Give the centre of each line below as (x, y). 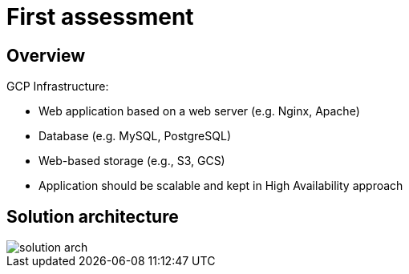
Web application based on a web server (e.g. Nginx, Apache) (199, 111)
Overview (46, 55)
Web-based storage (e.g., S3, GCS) (132, 161)
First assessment (100, 17)
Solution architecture (93, 216)
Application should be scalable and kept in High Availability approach (221, 186)
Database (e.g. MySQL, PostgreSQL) (135, 136)
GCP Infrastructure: (58, 87)
